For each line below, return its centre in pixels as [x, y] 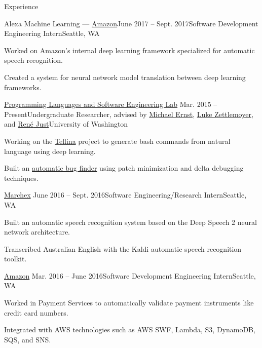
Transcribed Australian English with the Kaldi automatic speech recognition [123, 248]
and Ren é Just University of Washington [66, 124]
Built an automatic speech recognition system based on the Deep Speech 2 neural [130, 222]
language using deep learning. [50, 151]
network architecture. [37, 232]
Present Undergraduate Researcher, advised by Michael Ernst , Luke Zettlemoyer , [129, 114]
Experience [21, 6]
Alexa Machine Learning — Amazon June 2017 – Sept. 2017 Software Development [131, 23]
